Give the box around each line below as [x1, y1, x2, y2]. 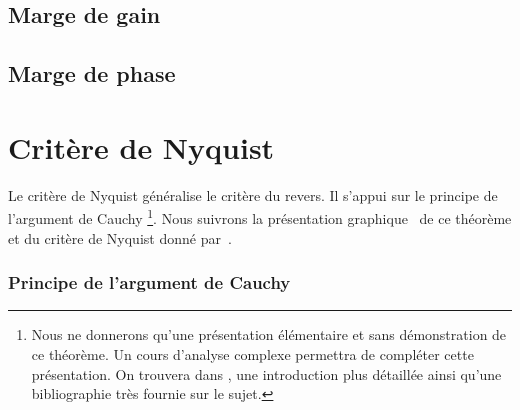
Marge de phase [8, 58, 176, 89]
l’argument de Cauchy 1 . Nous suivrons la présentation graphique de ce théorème [8, 205, 512, 228]
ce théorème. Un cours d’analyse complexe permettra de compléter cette [31, 343, 474, 364]
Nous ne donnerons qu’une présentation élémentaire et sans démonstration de [31, 324, 507, 345]
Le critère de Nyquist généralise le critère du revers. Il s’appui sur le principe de [8, 184, 498, 205]
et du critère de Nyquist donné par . [8, 227, 232, 248]
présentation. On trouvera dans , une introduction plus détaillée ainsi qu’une [31, 363, 502, 384]
